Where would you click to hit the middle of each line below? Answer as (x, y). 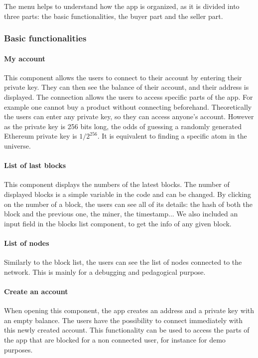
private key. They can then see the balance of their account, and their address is (127, 87)
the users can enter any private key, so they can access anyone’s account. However (129, 116)
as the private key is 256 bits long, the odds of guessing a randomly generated (123, 126)
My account (25, 58)
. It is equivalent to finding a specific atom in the (172, 136)
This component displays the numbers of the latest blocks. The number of (117, 184)
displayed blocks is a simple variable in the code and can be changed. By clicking (128, 194)
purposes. (18, 349)
